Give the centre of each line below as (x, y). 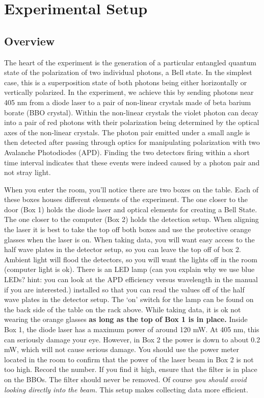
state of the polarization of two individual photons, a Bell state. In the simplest (128, 72)
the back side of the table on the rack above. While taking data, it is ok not (123, 309)
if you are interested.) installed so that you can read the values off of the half (124, 289)
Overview (30, 41)
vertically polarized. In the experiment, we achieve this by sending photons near (129, 92)
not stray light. (28, 172)
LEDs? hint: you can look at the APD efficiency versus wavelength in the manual (131, 279)
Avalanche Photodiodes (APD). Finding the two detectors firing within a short (127, 152)
